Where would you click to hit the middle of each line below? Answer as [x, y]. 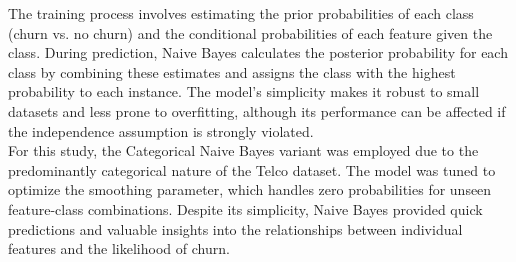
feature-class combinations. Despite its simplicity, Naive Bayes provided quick [245, 208]
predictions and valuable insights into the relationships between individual [235, 228]
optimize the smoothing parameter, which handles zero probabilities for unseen [250, 189]
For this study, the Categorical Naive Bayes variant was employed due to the [243, 150]
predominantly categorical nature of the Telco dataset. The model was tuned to [252, 169]
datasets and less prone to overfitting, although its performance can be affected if [257, 110]
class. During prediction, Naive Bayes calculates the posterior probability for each [258, 52]
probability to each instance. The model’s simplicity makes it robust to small [244, 91]
